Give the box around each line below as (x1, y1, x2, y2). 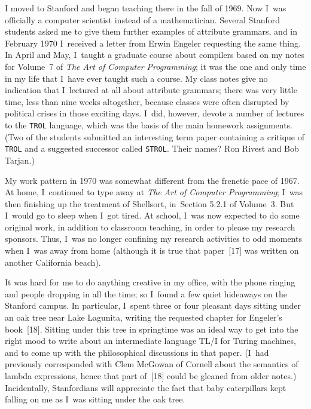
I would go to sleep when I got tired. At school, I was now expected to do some (5, 209, 300, 222)
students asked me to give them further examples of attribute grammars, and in (5, 25, 298, 38)
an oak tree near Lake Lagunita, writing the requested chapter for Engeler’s (5, 311, 282, 324)
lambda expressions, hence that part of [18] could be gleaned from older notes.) (5, 370, 297, 382)
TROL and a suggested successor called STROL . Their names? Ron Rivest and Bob (5, 142, 299, 155)
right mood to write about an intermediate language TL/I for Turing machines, (5, 334, 296, 347)
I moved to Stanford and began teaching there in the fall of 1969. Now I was (5, 2, 286, 14)
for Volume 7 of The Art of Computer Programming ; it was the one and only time (5, 60, 306, 72)
